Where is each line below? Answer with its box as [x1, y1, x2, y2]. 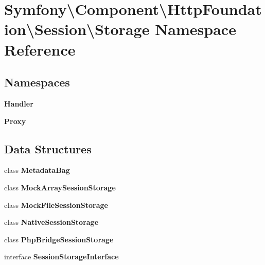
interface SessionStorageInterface [4, 251, 119, 262]
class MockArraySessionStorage [4, 182, 116, 192]
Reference [4, 39, 76, 60]
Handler [4, 98, 33, 109]
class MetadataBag [4, 165, 70, 175]
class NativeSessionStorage [4, 217, 99, 227]
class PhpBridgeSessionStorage [4, 234, 114, 244]
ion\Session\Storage [4, 19, 150, 40]
